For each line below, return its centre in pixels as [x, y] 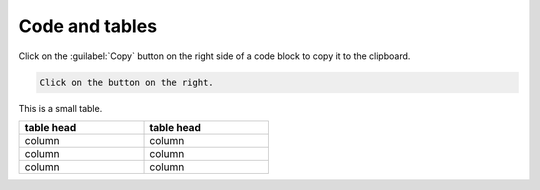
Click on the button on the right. [126, 82]
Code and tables [88, 26]
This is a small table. [60, 108]
